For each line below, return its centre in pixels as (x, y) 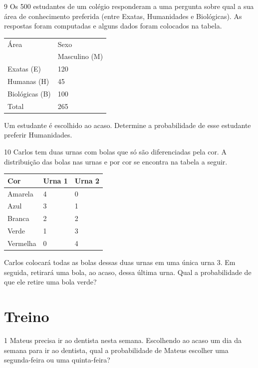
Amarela (20, 193)
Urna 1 (55, 180)
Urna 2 (87, 180)
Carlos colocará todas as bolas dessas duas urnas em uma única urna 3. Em (120, 262)
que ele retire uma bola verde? (50, 282)
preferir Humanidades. (38, 135)
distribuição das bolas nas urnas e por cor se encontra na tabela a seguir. (116, 161)
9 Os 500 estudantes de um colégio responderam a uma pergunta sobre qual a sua (129, 6)
